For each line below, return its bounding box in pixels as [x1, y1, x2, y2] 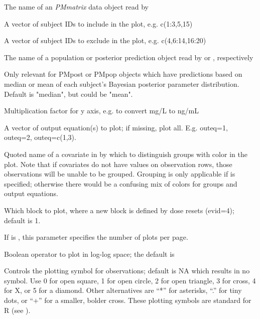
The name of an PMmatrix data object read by [4, 2, 149, 12]
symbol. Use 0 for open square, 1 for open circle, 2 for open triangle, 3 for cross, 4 [4, 275, 256, 285]
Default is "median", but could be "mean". [4, 88, 133, 99]
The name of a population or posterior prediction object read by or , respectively [4, 52, 253, 62]
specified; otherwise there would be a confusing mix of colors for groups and [4, 178, 237, 189]
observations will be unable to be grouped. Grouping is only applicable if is [4, 169, 235, 179]
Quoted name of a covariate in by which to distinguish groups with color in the [4, 148, 247, 159]
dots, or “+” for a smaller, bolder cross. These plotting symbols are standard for [4, 295, 251, 305]
